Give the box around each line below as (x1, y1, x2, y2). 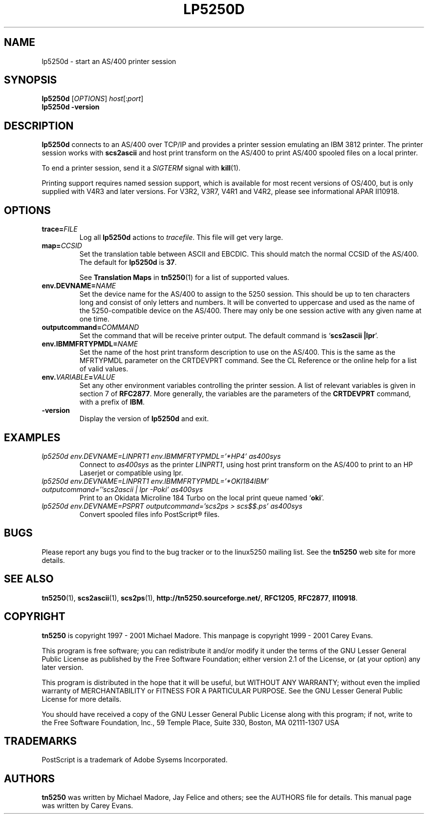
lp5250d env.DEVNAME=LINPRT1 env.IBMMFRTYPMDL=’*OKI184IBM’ (42, 476, 269, 485)
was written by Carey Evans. (42, 801, 133, 810)
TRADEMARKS (4, 734, 77, 747)
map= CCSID (42, 241, 82, 250)
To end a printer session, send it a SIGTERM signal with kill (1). (42, 164, 241, 172)
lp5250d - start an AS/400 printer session (42, 57, 176, 65)
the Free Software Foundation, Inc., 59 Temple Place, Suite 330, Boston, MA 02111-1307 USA (42, 718, 340, 727)
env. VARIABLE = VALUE (42, 373, 115, 382)
